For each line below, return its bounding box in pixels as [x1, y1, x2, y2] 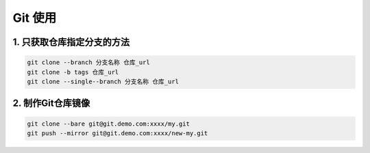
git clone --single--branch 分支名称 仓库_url [27, 77, 180, 85]
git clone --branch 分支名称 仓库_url [27, 59, 150, 66]
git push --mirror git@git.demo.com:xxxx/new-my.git [27, 129, 208, 137]
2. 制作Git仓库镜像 [12, 98, 90, 109]
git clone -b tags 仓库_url [27, 68, 119, 76]
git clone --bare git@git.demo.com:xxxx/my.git [27, 120, 190, 128]
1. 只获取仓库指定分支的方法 [12, 36, 130, 48]
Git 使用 [12, 10, 57, 25]
